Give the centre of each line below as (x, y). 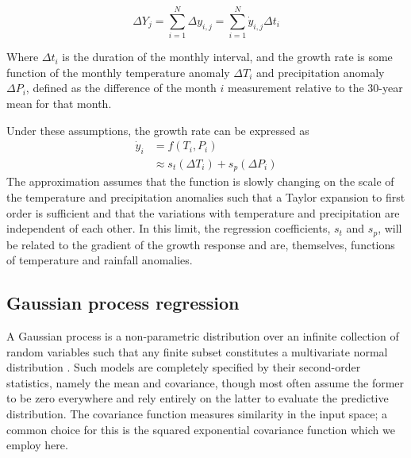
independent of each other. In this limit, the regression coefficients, (169, 228)
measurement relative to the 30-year (315, 88)
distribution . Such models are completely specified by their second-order (184, 367)
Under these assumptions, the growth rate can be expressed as (158, 130)
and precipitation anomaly (321, 72)
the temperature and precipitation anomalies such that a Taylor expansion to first (206, 197)
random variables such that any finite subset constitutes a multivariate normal (197, 351)
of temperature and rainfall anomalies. (100, 260)
